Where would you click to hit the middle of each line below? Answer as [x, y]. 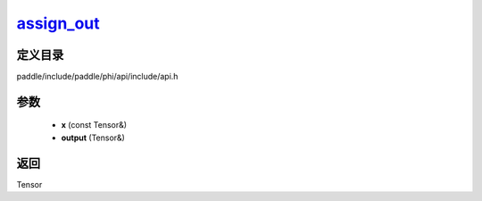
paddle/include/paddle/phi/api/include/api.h [97, 77]
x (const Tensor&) [94, 125]
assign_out [58, 23]
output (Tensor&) [93, 138]
